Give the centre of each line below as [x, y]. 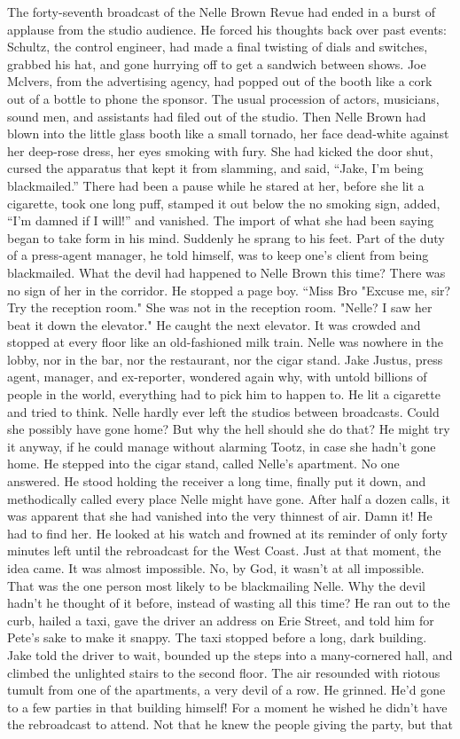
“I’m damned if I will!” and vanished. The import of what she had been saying [221, 220]
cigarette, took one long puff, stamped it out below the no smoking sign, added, [224, 203]
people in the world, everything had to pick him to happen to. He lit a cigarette [224, 394]
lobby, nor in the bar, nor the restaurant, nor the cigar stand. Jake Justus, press [225, 359]
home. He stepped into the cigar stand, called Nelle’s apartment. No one [203, 464]
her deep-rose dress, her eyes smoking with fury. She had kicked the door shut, [220, 150]
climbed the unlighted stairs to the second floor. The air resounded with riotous [224, 672]
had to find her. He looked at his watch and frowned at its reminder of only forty [227, 533]
